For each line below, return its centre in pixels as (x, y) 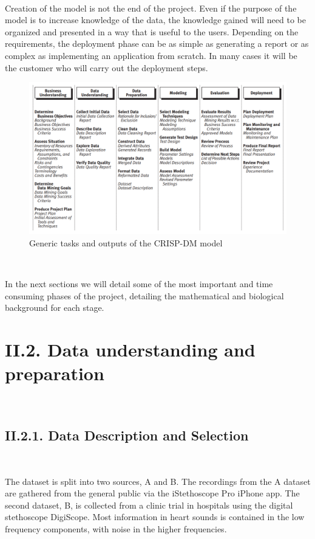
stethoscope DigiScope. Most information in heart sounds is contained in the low (155, 517)
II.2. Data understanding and (130, 349)
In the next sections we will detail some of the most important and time (139, 284)
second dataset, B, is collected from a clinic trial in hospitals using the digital (149, 505)
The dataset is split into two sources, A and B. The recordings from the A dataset (158, 481)
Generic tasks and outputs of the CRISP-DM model (126, 242)
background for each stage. (55, 308)
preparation (55, 373)
